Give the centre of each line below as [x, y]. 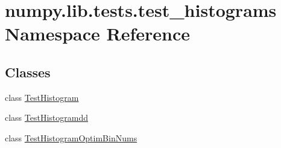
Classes [28, 72]
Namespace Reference [97, 34]
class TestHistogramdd [47, 117]
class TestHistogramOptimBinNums [71, 137]
